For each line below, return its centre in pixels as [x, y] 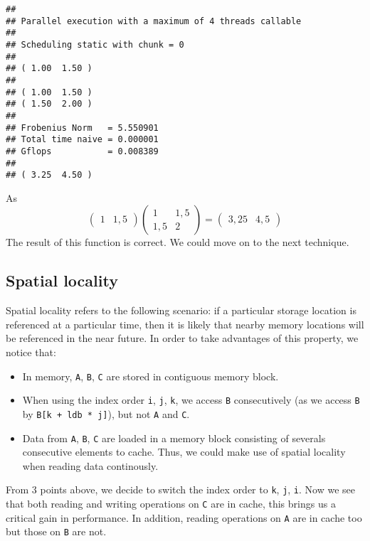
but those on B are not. [56, 531]
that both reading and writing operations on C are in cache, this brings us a [171, 504]
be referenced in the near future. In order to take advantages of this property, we [182, 338]
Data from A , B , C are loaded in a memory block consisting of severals [174, 438]
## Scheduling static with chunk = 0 [95, 44]
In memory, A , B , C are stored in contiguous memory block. [150, 376]
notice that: [31, 352]
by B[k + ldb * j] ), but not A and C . [106, 413]
